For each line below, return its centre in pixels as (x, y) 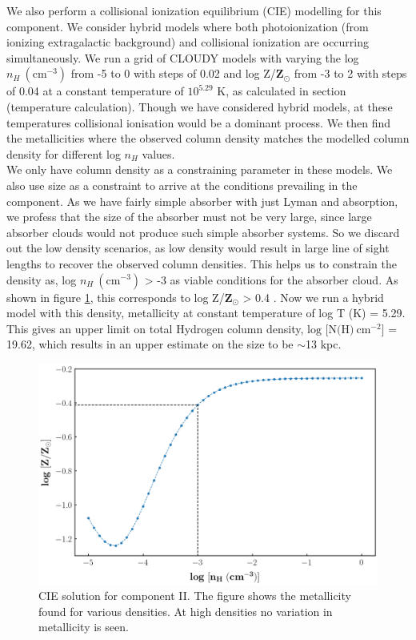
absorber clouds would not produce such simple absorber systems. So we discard (203, 232)
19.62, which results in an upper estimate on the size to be (150, 344)
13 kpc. (324, 344)
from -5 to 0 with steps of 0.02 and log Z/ (173, 73)
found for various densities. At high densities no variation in (186, 611)
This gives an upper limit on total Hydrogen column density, (155, 328)
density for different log (64, 153)
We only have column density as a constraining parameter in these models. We (200, 169)
